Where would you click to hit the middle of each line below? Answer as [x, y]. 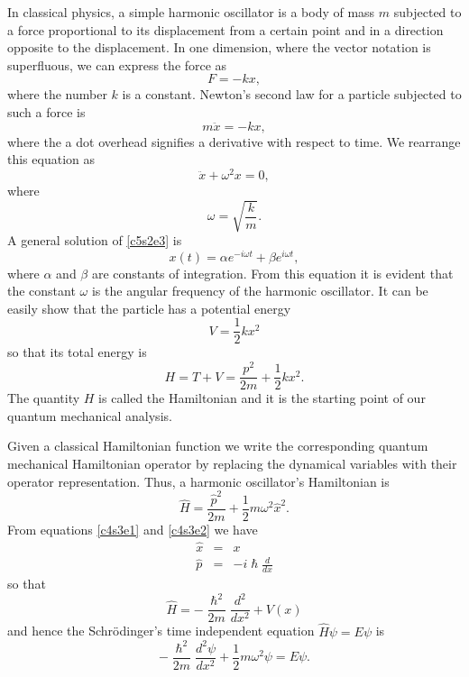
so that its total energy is [77, 352]
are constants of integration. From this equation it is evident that [272, 273]
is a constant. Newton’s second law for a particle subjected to [292, 94]
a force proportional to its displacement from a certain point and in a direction [225, 29]
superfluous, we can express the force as [117, 64]
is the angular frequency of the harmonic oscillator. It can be [260, 291]
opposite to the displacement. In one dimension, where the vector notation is [219, 47]
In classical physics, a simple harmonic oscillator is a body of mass [191, 12]
